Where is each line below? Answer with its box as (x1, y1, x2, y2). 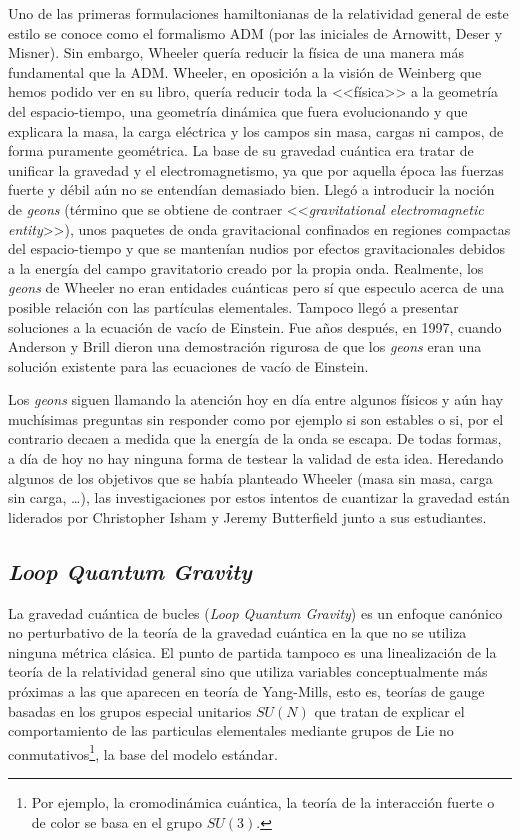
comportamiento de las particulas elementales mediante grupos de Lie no (8, 720, 454, 741)
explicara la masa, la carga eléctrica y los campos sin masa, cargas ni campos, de (8, 120, 504, 141)
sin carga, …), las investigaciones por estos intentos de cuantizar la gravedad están (8, 487, 510, 508)
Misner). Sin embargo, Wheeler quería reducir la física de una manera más (8, 42, 464, 63)
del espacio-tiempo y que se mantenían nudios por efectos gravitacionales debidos (8, 238, 506, 259)
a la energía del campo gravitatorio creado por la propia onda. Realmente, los (8, 257, 484, 278)
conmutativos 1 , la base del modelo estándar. (8, 740, 278, 764)
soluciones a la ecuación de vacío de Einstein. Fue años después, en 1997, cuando (8, 316, 502, 337)
